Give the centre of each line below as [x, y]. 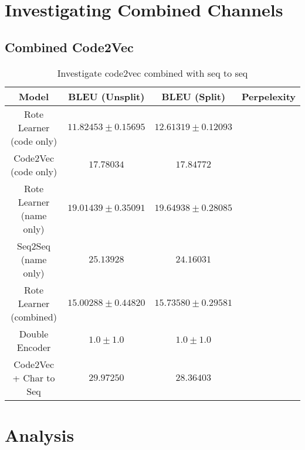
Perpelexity [269, 96]
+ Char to [34, 377]
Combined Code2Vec [69, 47]
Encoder [34, 347]
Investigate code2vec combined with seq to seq [152, 73]
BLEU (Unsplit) [106, 96]
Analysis [40, 434]
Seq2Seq [34, 246]
